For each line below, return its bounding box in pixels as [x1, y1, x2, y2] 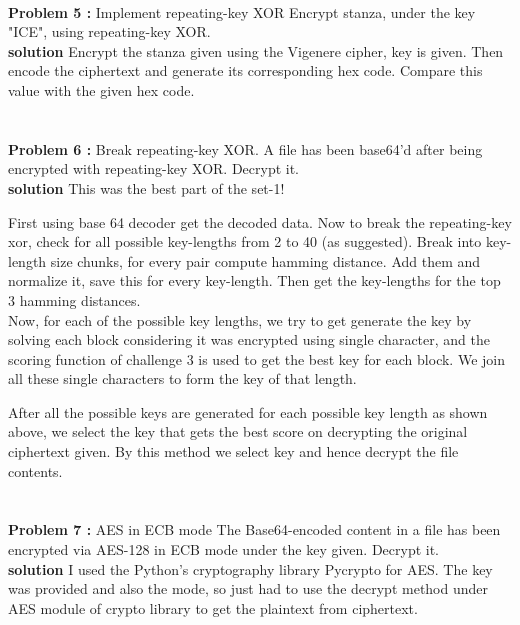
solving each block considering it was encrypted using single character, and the [8, 329, 490, 350]
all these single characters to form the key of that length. [8, 368, 357, 389]
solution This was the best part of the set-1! [8, 177, 285, 198]
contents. [8, 460, 63, 481]
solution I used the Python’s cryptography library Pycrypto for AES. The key [8, 558, 493, 579]
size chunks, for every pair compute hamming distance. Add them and [50, 250, 481, 271]
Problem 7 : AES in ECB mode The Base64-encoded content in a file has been [8, 519, 501, 540]
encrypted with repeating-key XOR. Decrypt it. [8, 158, 300, 179]
